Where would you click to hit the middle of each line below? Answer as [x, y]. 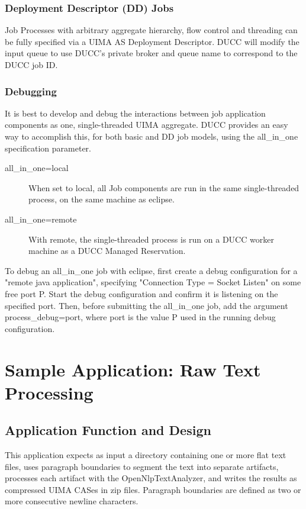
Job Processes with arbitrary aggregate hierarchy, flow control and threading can [151, 30]
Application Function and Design [108, 430]
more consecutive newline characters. [72, 501]
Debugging [31, 91]
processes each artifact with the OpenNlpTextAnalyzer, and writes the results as [151, 478]
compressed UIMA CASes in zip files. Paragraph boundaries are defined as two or [153, 489]
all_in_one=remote [41, 219]
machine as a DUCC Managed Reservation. [107, 251]
